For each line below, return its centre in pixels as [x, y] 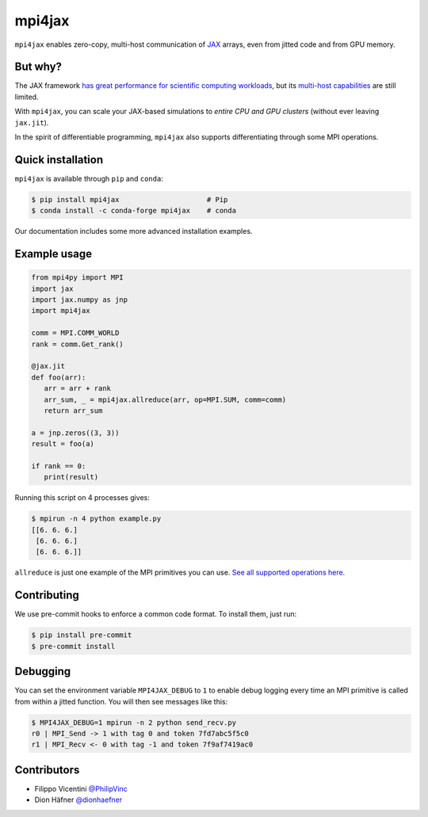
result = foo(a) [63, 444]
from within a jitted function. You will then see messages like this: [121, 701]
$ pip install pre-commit [82, 635]
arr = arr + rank [77, 389]
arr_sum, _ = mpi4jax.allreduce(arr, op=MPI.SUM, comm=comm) [165, 399]
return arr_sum [73, 410]
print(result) [71, 477]
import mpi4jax [61, 311]
